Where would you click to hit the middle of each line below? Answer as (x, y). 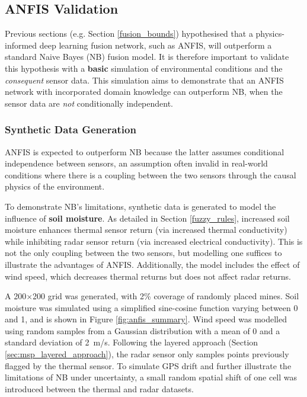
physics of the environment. (55, 186)
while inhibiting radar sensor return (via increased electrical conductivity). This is (154, 241)
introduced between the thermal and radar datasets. (99, 388)
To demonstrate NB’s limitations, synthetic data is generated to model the (140, 206)
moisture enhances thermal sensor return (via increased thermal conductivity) (146, 230)
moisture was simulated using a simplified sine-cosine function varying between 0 (151, 307)
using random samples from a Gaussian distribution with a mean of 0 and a (143, 330)
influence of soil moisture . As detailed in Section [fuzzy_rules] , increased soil (147, 218)
